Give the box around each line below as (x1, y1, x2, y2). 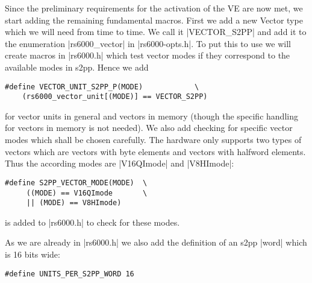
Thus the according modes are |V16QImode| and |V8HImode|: (5, 157, 234, 170)
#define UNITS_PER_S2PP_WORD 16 (5, 269, 134, 278)
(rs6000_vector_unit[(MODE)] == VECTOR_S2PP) (22, 92, 208, 101)
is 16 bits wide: (5, 248, 60, 260)
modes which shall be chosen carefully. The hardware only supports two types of (5, 133, 302, 146)
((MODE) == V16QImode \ (26, 188, 148, 197)
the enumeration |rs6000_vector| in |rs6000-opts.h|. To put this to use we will (5, 37, 291, 49)
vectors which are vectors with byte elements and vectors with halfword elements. (5, 145, 306, 157)
